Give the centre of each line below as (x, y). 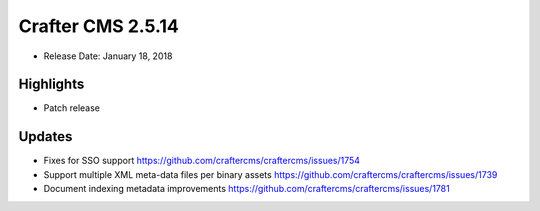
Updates (45, 136)
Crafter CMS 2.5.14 (98, 26)
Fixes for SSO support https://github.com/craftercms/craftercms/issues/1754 (201, 161)
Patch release (71, 108)
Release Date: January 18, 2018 (108, 56)
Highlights (51, 84)
